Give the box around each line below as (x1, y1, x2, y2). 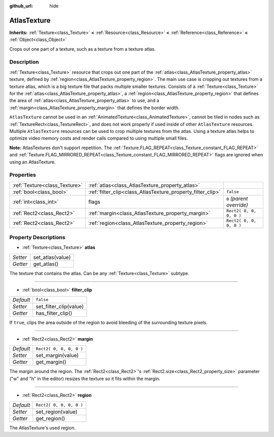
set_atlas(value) (33, 254, 71, 261)
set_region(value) (36, 408, 78, 415)
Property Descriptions (9, 234, 65, 241)
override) (226, 201, 249, 208)
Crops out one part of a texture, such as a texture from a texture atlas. (9, 46, 156, 52)
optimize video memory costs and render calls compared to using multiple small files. (9, 135, 188, 142)
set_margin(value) (36, 352, 79, 359)
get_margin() (36, 358, 66, 365)
